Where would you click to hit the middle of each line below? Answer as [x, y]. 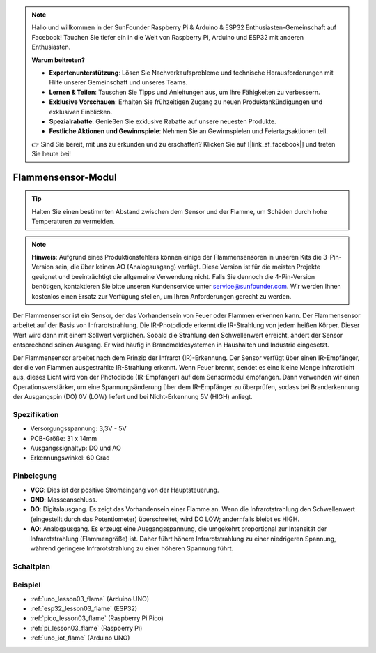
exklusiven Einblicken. [81, 112]
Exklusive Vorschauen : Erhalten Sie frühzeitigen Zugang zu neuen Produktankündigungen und [186, 102]
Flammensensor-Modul [65, 177]
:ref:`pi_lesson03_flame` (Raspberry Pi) [86, 628]
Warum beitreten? [58, 60]
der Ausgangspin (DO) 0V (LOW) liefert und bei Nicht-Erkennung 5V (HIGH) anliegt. [133, 397]
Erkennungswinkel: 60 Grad [70, 458]
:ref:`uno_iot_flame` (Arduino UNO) [80, 638]
